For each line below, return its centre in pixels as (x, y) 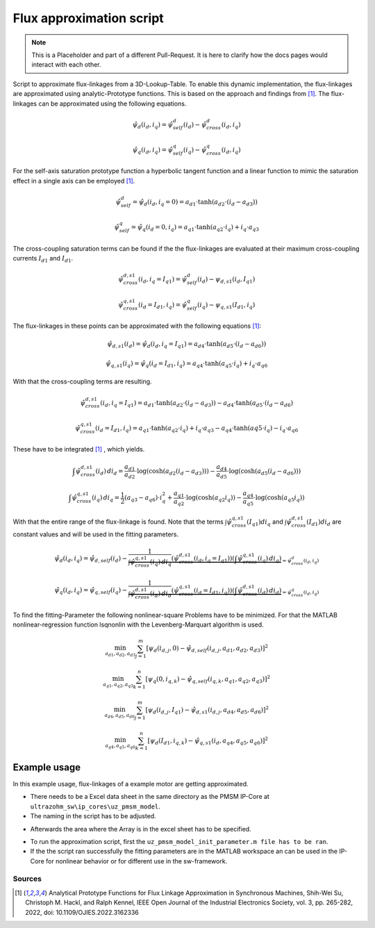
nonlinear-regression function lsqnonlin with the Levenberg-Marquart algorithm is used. (138, 624)
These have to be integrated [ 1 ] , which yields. (79, 449)
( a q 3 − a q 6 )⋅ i (143, 498)
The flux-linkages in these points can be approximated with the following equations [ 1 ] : (137, 326)
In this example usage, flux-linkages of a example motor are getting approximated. (131, 784)
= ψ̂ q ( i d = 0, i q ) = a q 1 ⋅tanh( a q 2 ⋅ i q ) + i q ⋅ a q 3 (195, 228)
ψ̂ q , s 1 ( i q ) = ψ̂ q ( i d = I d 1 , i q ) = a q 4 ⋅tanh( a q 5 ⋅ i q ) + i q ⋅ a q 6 (186, 364)
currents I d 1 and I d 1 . (43, 259)
